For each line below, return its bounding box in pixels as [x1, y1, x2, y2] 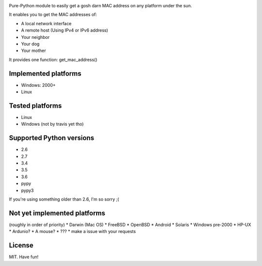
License [9, 241, 33, 249]
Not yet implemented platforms [9, 209, 105, 217]
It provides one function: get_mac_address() [9, 56, 98, 63]
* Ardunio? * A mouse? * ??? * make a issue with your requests [9, 229, 136, 234]
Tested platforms [9, 101, 62, 110]
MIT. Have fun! [9, 254, 39, 260]
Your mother [21, 48, 46, 53]
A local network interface [21, 20, 72, 26]
